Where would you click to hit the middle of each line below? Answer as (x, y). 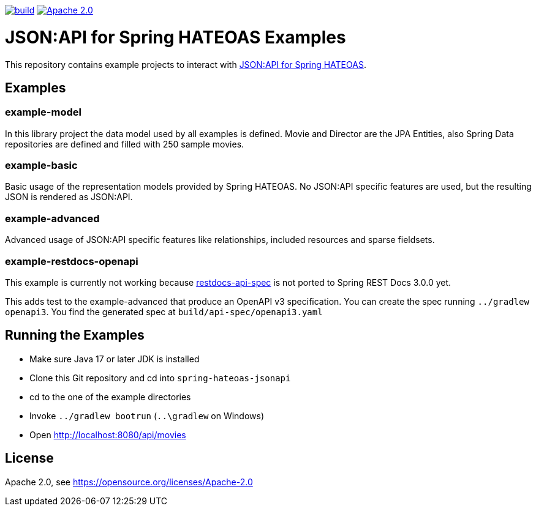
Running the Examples (75, 335)
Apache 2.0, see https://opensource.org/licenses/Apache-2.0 (129, 482)
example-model (43, 112)
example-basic (41, 166)
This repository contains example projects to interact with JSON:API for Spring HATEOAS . (186, 64)
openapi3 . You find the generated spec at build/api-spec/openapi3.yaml (164, 311)
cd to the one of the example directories (110, 397)
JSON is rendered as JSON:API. (69, 197)
